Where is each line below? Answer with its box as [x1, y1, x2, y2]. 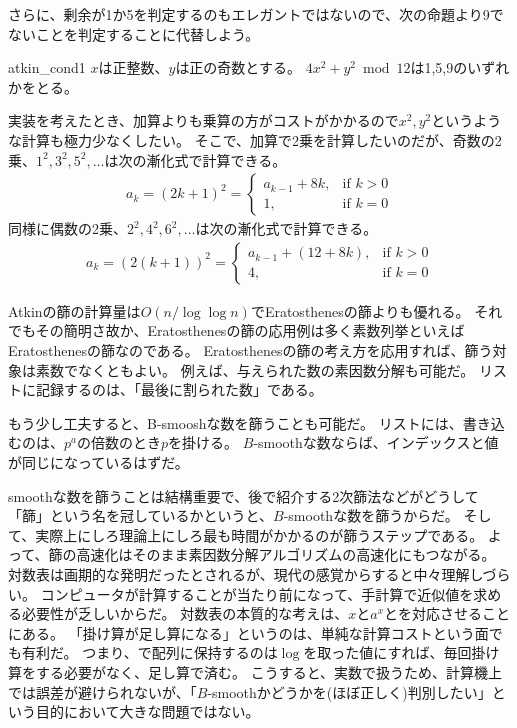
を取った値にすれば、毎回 [303, 642, 472, 663]
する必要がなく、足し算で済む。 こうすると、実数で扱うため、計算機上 [35, 661, 503, 682]
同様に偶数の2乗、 [8, 218, 127, 239]
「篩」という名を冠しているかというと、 [8, 505, 274, 526]
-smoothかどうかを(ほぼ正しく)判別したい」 [207, 681, 492, 702]
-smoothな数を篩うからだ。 [283, 505, 459, 526]
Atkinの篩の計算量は [8, 300, 141, 321]
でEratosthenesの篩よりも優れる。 [250, 300, 470, 321]
